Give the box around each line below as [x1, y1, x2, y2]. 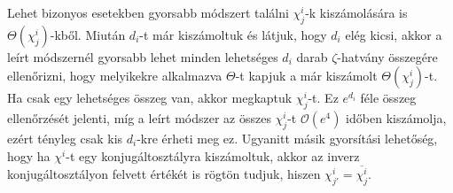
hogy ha [7, 146, 51, 165]
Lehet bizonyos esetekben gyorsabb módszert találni [7, 4, 289, 21]
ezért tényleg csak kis [7, 128, 123, 147]
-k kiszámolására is [305, 4, 408, 21]
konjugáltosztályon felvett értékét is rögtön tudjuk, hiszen [7, 165, 321, 183]
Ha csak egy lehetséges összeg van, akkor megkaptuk [7, 89, 293, 107]
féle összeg [360, 89, 417, 107]
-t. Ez [308, 89, 339, 107]
